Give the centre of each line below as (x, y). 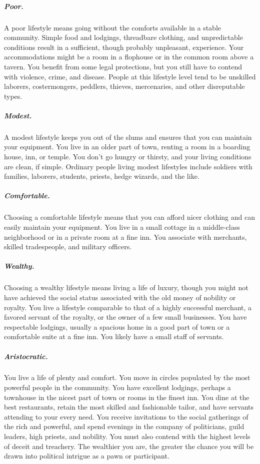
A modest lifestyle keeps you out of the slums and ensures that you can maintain (128, 137)
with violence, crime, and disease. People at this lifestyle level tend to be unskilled (130, 76)
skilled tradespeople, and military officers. (68, 246)
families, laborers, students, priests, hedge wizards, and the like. (102, 176)
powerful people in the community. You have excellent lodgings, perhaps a (117, 387)
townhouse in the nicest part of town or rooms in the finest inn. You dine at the (127, 397)
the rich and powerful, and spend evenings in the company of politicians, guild (124, 426)
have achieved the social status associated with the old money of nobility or (120, 297)
